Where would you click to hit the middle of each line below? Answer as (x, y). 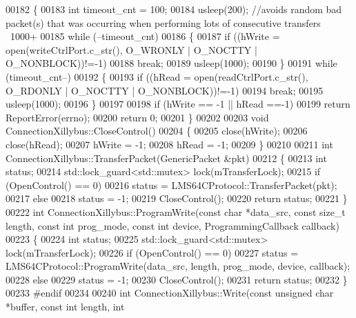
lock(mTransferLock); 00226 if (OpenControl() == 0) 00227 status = (152, 252)
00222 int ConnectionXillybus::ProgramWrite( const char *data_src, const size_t (176, 211)
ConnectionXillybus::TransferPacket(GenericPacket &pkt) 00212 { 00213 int (166, 158)
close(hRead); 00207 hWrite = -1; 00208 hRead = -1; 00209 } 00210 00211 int (169, 144)
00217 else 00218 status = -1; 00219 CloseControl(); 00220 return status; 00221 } (177, 198)
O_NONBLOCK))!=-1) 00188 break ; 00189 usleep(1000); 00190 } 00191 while (171, 63)
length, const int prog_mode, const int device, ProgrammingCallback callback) (172, 225)
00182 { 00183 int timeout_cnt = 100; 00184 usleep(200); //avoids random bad (174, 9)
